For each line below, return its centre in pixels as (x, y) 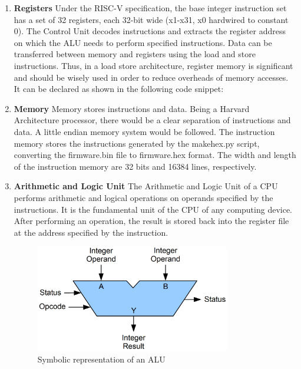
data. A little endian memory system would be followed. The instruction (144, 131)
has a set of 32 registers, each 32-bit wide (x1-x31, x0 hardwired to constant (151, 19)
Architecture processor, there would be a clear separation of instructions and (152, 120)
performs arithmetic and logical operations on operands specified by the (143, 197)
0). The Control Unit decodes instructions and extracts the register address (150, 31)
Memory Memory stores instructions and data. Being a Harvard (132, 108)
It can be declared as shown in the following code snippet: (119, 89)
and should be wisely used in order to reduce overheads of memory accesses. (151, 77)
